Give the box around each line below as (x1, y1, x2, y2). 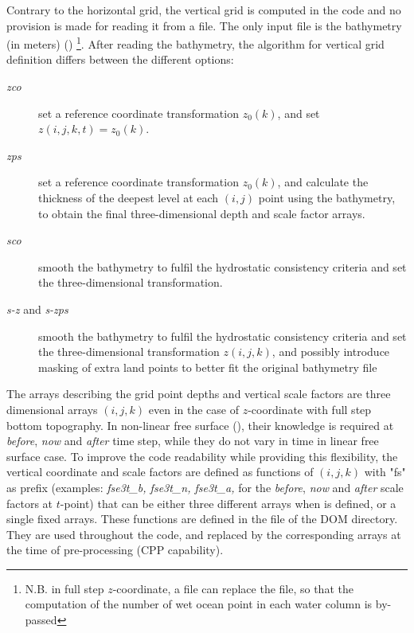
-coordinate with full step (248, 401, 372, 417)
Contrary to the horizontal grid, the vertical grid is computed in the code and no (6, 2, 401, 18)
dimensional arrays (6, 401, 98, 417)
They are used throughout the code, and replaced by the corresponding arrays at (6, 526, 401, 542)
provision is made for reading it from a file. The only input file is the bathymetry (6, 17, 402, 33)
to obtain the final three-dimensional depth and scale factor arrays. (38, 205, 365, 221)
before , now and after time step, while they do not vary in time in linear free (6, 432, 379, 449)
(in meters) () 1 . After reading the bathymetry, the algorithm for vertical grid (6, 33, 385, 52)
